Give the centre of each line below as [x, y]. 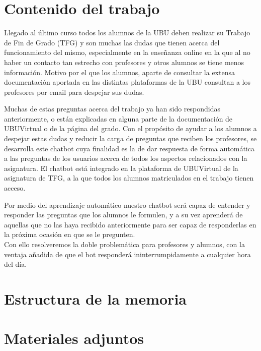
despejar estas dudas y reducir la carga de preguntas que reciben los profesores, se [130, 138]
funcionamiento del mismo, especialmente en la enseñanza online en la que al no [127, 52]
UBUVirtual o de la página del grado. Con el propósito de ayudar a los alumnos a [130, 128]
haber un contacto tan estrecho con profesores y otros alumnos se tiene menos [124, 62]
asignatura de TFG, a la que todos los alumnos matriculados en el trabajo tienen [129, 178]
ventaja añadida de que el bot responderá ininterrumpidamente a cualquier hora [127, 254]
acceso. [15, 188]
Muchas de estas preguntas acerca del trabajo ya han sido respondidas [112, 109]
